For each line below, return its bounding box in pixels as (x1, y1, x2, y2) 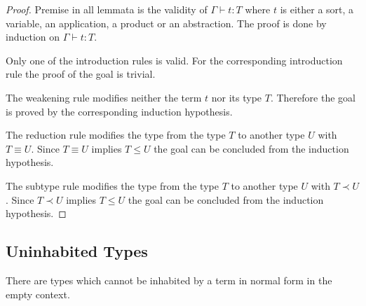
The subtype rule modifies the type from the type (6, 178, 219, 193)
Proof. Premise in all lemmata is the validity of (6, 2, 208, 16)
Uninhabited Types (6, 240, 148, 262)
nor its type (211, 90, 262, 104)
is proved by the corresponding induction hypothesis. (6, 104, 233, 118)
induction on (6, 29, 60, 44)
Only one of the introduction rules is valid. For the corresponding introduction (6, 53, 343, 67)
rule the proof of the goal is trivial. (6, 67, 156, 81)
